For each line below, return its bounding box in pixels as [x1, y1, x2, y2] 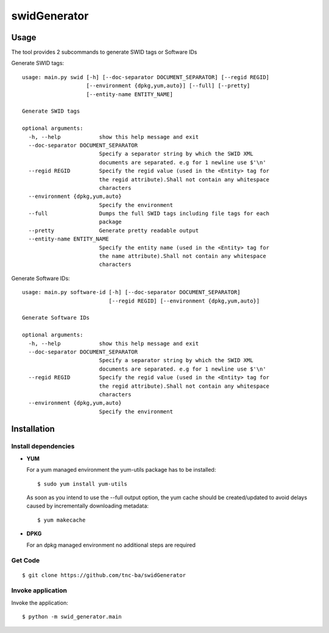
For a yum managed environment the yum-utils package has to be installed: [26, 466, 216, 474]
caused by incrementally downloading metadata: [26, 502, 149, 509]
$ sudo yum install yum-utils [37, 480, 128, 487]
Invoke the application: [11, 599, 68, 606]
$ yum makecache [37, 516, 86, 523]
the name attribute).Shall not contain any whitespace [99, 253, 266, 260]
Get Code [11, 556, 40, 565]
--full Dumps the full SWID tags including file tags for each [28, 210, 270, 217]
